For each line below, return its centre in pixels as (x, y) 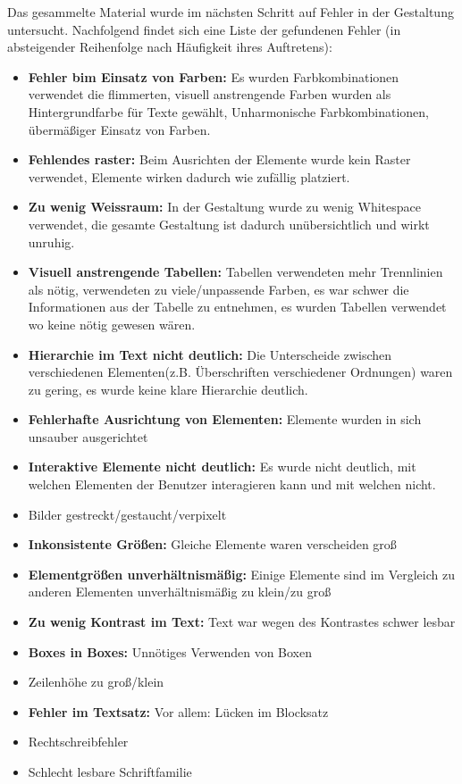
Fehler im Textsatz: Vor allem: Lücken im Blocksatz (178, 711)
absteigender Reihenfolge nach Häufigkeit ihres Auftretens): (170, 47)
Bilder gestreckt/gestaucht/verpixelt (127, 514)
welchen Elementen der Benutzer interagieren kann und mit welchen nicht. (232, 484)
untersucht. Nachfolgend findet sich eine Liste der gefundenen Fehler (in (204, 29)
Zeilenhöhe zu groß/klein (96, 682)
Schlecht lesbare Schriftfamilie (110, 771)
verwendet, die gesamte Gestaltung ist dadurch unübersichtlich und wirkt (229, 224)
